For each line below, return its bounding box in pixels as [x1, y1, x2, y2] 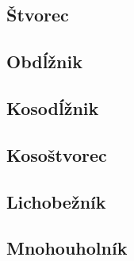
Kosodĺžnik [6, 95, 99, 120]
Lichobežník [6, 189, 106, 213]
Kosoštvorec [6, 142, 107, 167]
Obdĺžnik [6, 49, 82, 74]
